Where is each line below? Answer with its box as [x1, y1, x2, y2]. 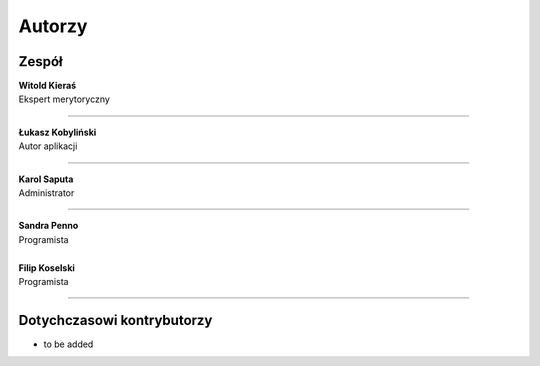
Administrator [18, 187, 75, 199]
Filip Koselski [18, 261, 75, 274]
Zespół [18, 53, 64, 70]
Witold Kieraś [18, 80, 77, 92]
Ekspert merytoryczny [18, 93, 110, 105]
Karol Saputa [18, 173, 74, 185]
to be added [43, 338, 94, 350]
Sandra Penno [18, 220, 79, 232]
